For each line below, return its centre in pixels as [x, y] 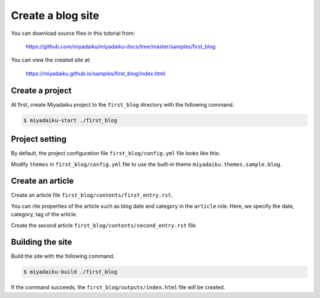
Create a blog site [55, 15]
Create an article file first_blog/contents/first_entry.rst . [92, 195]
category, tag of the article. [44, 214]
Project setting [39, 139]
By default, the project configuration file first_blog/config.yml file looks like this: [116, 153]
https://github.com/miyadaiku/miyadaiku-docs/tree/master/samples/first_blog [121, 46]
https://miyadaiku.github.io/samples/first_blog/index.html [96, 73]
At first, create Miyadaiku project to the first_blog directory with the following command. [123, 104]
